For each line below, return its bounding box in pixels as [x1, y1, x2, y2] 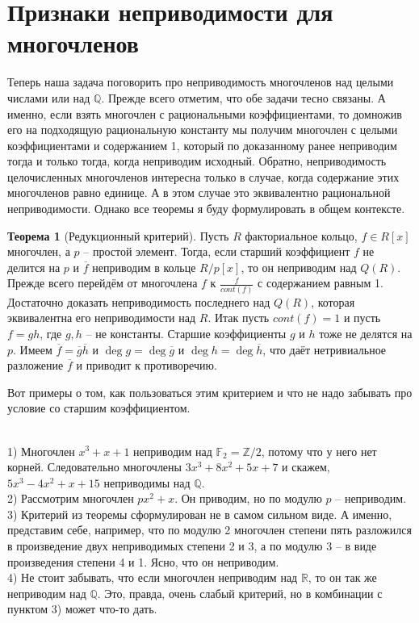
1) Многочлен [7, 442, 75, 459]
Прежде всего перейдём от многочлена [7, 274, 198, 291]
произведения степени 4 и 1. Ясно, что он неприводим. [7, 553, 279, 570]
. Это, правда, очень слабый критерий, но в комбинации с [97, 584, 383, 601]
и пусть [343, 309, 381, 326]
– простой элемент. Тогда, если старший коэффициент [83, 243, 350, 260]
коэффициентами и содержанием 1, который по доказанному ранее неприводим [7, 136, 397, 153]
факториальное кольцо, [245, 227, 358, 244]
